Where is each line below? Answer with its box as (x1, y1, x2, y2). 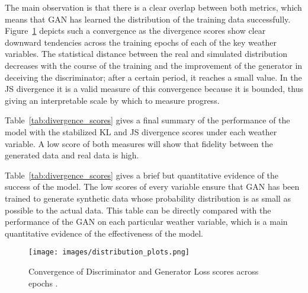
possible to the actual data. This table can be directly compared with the (5, 203, 271, 216)
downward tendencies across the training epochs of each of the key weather (5, 36, 277, 48)
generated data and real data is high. (5, 149, 139, 161)
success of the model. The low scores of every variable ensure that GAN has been (5, 180, 300, 193)
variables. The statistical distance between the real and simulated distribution (5, 47, 287, 60)
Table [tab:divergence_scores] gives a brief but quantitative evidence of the (5, 168, 278, 181)
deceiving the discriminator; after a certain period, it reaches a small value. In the (5, 71, 302, 83)
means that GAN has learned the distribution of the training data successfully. (5, 12, 291, 25)
